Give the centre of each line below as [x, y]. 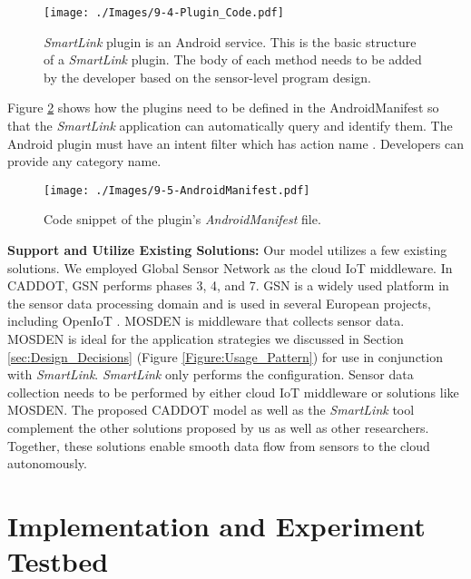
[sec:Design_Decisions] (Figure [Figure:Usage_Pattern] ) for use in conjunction [225, 356]
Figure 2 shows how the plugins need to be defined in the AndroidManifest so [223, 108]
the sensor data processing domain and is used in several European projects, [219, 303]
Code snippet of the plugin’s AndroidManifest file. [182, 219]
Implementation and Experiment [216, 525]
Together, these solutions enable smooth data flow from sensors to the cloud [219, 445]
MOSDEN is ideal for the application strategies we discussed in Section [206, 339]
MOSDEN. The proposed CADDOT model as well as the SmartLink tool [211, 410]
